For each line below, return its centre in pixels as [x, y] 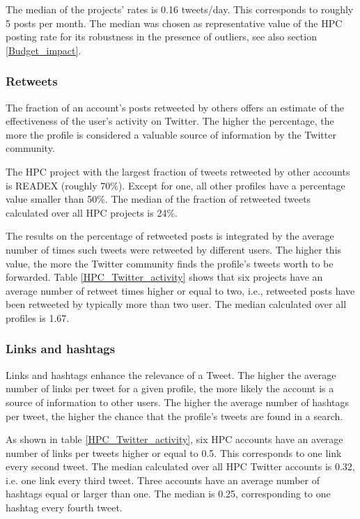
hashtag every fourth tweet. [64, 508]
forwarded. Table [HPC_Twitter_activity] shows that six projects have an [164, 277]
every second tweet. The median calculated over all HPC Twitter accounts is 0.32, [180, 466]
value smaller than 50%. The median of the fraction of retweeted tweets [158, 199]
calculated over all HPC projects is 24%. [92, 212]
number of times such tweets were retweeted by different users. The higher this [174, 249]
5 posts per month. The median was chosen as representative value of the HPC [174, 23]
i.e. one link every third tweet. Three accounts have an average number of [163, 480]
